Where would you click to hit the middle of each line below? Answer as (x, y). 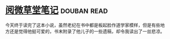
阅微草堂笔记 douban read (56, 10)
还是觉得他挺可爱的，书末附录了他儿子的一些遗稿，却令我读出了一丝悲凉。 (87, 31)
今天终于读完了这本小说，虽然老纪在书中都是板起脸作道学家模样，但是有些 (83, 25)
